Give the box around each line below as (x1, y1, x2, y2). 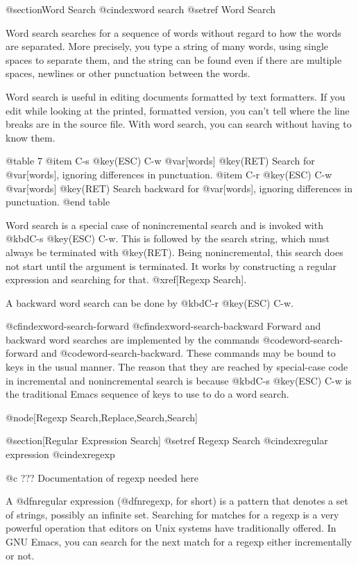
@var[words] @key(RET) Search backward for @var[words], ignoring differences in (6, 180, 352, 195)
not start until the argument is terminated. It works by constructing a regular (6, 258, 336, 273)
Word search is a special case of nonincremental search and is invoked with (6, 217, 323, 232)
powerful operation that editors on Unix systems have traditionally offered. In (6, 521, 336, 535)
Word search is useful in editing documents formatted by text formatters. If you (6, 89, 346, 103)
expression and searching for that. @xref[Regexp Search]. (6, 272, 247, 287)
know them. (6, 130, 56, 144)
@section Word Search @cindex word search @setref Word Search (6, 2, 276, 16)
